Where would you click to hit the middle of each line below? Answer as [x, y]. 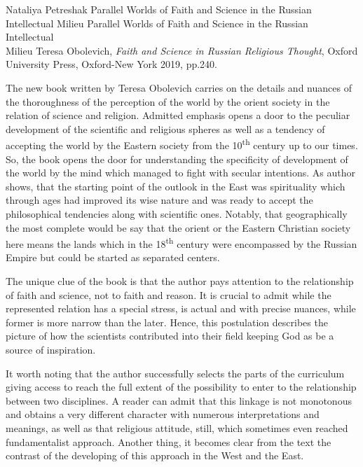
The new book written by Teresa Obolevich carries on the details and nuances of [179, 87]
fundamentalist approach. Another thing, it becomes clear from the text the [169, 441]
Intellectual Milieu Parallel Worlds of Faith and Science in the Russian [157, 23]
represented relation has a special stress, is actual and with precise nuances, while [181, 308]
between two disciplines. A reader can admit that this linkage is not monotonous [179, 400]
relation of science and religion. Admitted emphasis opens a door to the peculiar [178, 115]
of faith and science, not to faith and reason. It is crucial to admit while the [169, 294]
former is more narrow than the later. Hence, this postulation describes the [167, 322]
